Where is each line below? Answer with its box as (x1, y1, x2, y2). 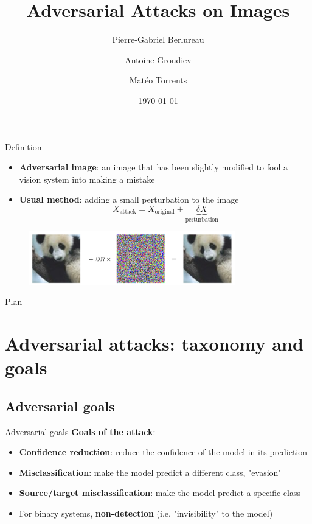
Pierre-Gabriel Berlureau (112, 33, 204, 46)
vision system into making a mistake (19, 172, 155, 185)
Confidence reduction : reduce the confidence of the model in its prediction (19, 445, 308, 458)
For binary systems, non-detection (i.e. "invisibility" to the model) (19, 507, 273, 520)
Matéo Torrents (129, 74, 187, 86)
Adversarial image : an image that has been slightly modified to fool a (19, 161, 288, 173)
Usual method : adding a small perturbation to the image (19, 193, 239, 206)
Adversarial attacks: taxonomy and (5, 331, 303, 356)
